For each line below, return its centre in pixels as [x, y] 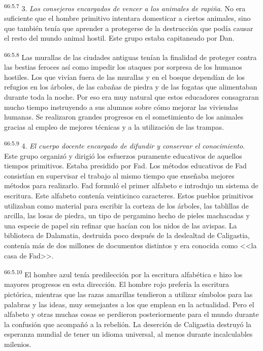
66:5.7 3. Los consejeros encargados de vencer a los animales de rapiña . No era [125, 7]
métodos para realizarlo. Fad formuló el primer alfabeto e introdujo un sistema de [131, 185]
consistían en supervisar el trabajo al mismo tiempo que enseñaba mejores [119, 175]
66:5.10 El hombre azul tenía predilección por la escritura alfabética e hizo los [123, 273]
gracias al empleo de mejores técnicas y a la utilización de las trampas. [114, 126]
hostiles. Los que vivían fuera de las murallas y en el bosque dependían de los [125, 77]
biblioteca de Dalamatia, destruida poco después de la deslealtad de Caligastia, [127, 235]
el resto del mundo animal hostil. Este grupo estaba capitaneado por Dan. [119, 38]
